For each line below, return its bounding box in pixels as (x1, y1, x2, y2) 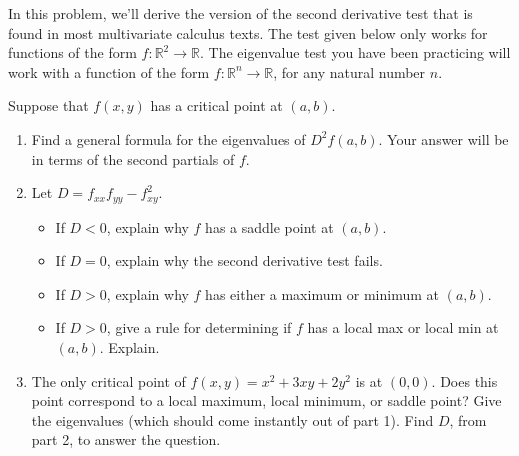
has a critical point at (150, 95, 283, 116)
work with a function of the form (8, 61, 210, 82)
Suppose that (8, 95, 89, 116)
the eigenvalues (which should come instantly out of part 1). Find (31, 409, 434, 430)
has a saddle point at (205, 216, 334, 237)
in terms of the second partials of (31, 148, 235, 169)
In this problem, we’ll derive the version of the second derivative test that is (8, 3, 473, 23)
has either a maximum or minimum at (205, 283, 439, 304)
